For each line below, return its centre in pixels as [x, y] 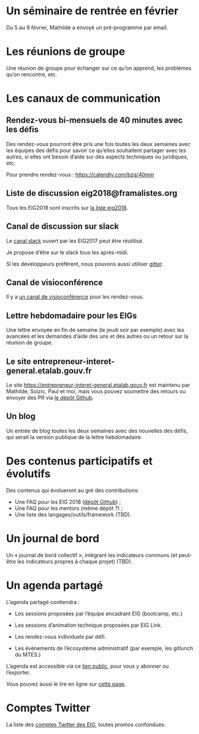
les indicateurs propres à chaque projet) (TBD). [75, 561]
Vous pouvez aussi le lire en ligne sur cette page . [66, 684]
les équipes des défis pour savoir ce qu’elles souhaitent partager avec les [96, 150]
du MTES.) [28, 654]
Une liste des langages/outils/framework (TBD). [73, 514]
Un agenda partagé [55, 585]
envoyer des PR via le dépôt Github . [50, 397]
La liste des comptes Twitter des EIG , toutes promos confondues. [86, 724]
